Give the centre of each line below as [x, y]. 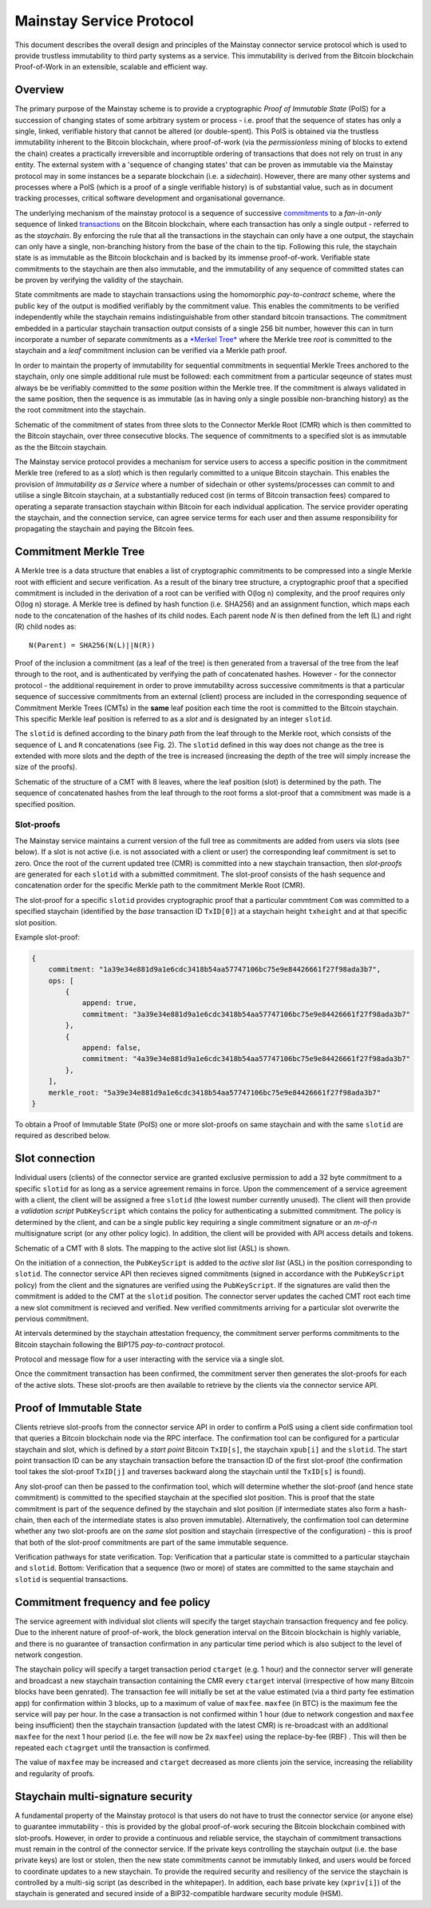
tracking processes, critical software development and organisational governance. [150, 198]
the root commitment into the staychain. [80, 410]
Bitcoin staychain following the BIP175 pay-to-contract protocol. [120, 1344]
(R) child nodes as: [45, 626]
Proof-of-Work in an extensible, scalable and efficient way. [111, 67]
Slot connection [55, 1159]
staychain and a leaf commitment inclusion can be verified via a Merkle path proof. [151, 351]
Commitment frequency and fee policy [113, 1602]
